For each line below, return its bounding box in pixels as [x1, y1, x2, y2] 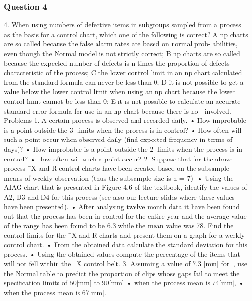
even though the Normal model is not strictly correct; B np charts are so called [4, 48, 240, 58]
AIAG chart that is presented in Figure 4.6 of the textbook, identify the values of [4, 182, 247, 192]
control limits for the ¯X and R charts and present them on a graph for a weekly [4, 230, 245, 240]
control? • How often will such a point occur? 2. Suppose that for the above [4, 153, 233, 163]
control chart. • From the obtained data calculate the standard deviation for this [4, 239, 248, 249]
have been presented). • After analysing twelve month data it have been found [4, 201, 240, 211]
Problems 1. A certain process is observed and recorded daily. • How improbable [4, 115, 247, 125]
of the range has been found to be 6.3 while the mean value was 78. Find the [4, 220, 233, 230]
